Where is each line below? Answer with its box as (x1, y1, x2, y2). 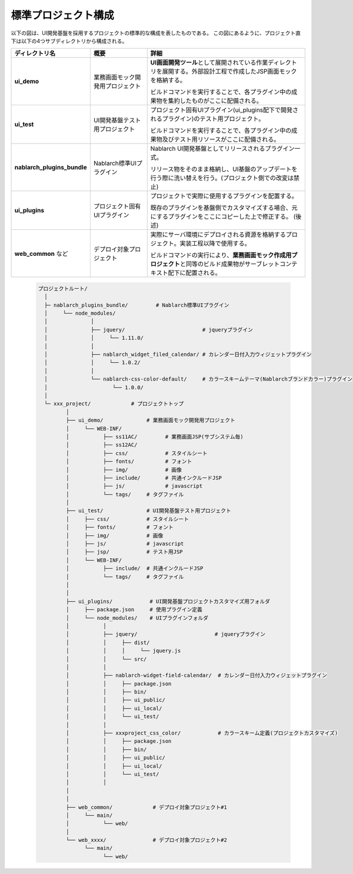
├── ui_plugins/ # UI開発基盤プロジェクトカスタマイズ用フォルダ (65, 598, 271, 605)
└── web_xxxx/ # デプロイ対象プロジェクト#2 (65, 837, 228, 843)
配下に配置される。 (168, 269, 221, 277)
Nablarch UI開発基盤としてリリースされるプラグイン (150, 145, 295, 153)
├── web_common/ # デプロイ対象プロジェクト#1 (65, 803, 228, 810)
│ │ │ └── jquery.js (65, 648, 181, 654)
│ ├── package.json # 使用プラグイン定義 (65, 606, 202, 613)
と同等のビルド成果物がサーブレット (179, 260, 280, 268)
